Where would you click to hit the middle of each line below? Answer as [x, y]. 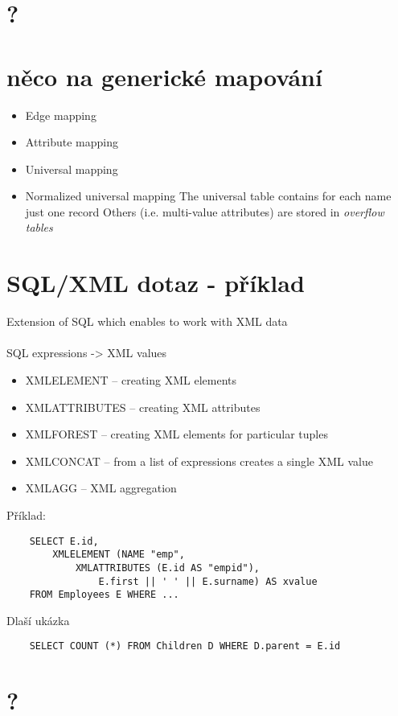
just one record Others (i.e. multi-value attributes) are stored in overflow [205, 211]
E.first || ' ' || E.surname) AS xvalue [208, 581]
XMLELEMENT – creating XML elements [131, 379]
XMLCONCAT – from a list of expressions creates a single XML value [199, 461]
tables [39, 227]
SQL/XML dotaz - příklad [156, 283]
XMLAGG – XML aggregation [101, 488]
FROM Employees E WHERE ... [104, 595]
